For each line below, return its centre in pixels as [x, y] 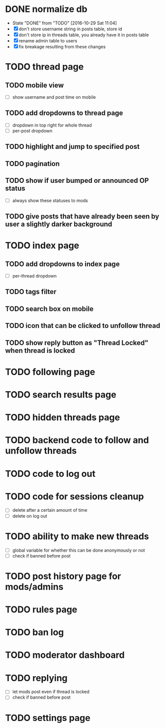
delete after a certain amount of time [50, 510]
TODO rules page [41, 610]
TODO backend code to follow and [77, 440]
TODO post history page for [63, 576]
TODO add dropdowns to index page [63, 264]
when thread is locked [40, 351]
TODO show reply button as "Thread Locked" [77, 343]
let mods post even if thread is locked [51, 692]
